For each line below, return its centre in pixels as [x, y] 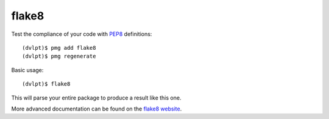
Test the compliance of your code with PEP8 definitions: [82, 34]
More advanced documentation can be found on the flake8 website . [97, 109]
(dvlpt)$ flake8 [46, 84]
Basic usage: [27, 70]
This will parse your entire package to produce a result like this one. [96, 98]
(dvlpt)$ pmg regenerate [59, 56]
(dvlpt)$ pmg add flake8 [59, 48]
